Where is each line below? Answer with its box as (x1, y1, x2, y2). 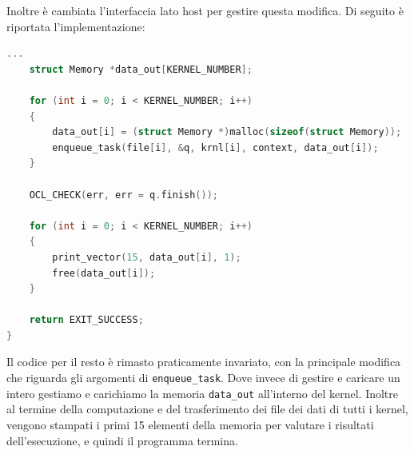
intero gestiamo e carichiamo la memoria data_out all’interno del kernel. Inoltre (6, 384, 399, 401)
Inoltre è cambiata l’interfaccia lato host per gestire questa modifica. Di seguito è (6, 2, 404, 18)
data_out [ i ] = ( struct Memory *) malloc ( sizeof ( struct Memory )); (52, 126, 402, 138)
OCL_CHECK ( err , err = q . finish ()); (29, 189, 218, 201)
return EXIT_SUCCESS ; (29, 314, 144, 326)
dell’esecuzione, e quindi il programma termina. (6, 432, 238, 448)
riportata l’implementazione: (6, 18, 145, 34)
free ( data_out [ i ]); (52, 267, 156, 279)
